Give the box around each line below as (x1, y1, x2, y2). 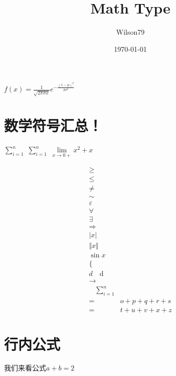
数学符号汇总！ (4, 115, 103, 136)
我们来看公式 (4, 362, 46, 373)
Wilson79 (116, 27, 145, 37)
